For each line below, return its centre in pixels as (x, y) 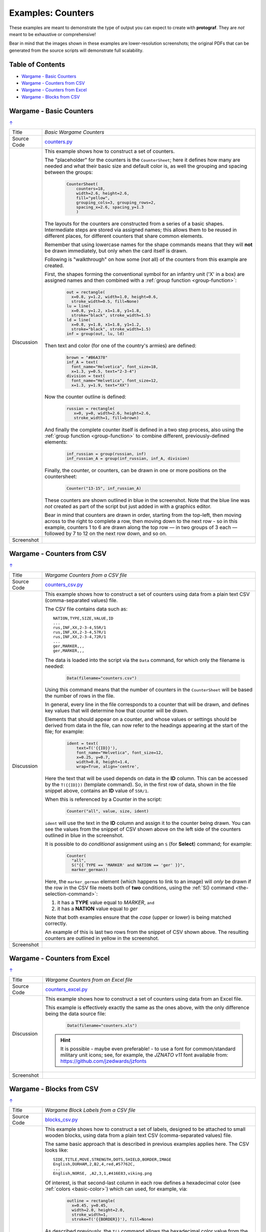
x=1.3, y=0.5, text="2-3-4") (104, 371)
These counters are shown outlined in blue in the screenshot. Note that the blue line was (147, 500)
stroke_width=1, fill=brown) (106, 418)
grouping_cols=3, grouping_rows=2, (116, 202)
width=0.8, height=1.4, (103, 762)
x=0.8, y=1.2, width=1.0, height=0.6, (115, 296)
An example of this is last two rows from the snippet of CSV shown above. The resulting (147, 932)
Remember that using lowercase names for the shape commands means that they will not (149, 244)
